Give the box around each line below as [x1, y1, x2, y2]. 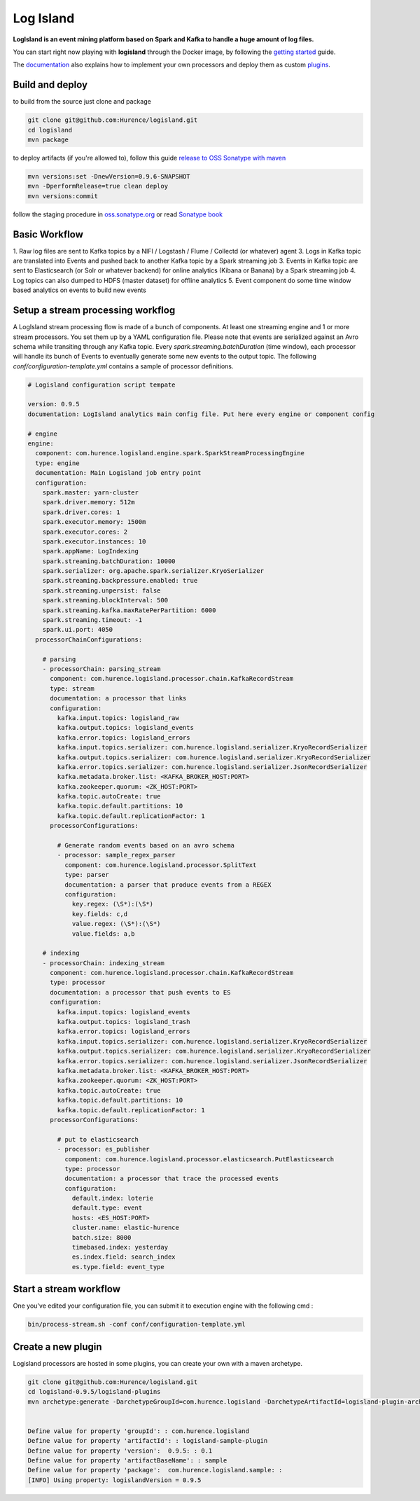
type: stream [50, 684, 94, 693]
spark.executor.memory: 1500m [42, 518, 146, 526]
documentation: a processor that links [50, 694, 187, 703]
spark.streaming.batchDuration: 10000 [42, 557, 176, 565]
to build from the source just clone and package [13, 97, 152, 106]
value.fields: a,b [71, 929, 136, 938]
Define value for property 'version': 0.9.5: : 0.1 [27, 1446, 213, 1455]
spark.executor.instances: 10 [42, 537, 146, 546]
